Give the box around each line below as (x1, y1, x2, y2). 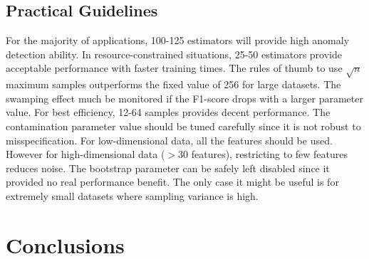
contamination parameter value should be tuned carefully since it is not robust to (6, 118, 361, 133)
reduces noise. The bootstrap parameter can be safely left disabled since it (6, 160, 330, 175)
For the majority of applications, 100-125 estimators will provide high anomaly (6, 33, 350, 48)
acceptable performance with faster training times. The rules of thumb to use (6, 60, 343, 75)
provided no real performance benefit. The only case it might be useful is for (6, 174, 339, 189)
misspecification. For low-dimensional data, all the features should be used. (6, 132, 333, 147)
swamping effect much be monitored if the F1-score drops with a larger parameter (6, 90, 363, 105)
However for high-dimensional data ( (6, 147, 165, 162)
